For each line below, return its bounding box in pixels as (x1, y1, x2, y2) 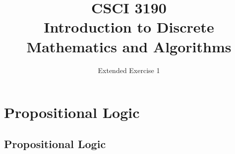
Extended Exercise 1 (98, 65, 160, 75)
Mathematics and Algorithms (26, 36, 232, 56)
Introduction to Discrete (44, 17, 214, 37)
